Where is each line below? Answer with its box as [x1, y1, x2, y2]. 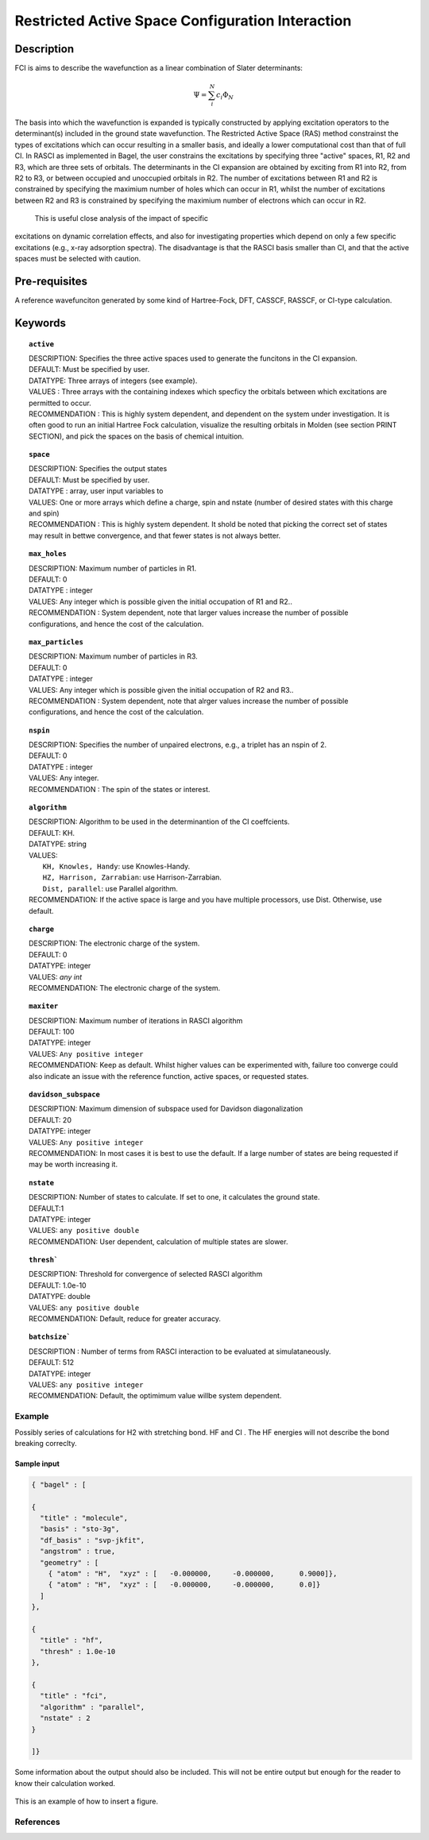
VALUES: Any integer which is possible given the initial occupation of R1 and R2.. [29, 597, 293, 606]
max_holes [29, 549, 67, 559]
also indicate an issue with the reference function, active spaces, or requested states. [29, 1071, 309, 1080]
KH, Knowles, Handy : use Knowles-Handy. [42, 861, 191, 871]
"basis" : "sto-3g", [40, 1525, 120, 1533]
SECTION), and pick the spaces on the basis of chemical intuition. [29, 431, 245, 441]
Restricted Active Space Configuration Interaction [14, 12, 352, 29]
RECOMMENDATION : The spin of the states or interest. [29, 784, 211, 794]
